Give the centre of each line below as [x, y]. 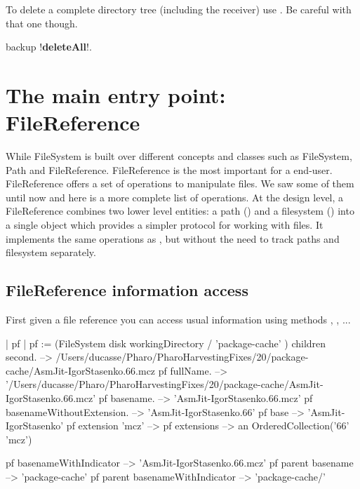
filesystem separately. [51, 252]
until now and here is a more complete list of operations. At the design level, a [175, 197]
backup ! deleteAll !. [49, 47]
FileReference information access [127, 290]
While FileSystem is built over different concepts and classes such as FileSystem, [179, 156]
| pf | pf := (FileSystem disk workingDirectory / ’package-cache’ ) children [166, 343]
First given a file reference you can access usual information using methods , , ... [178, 320]
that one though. [42, 23]
